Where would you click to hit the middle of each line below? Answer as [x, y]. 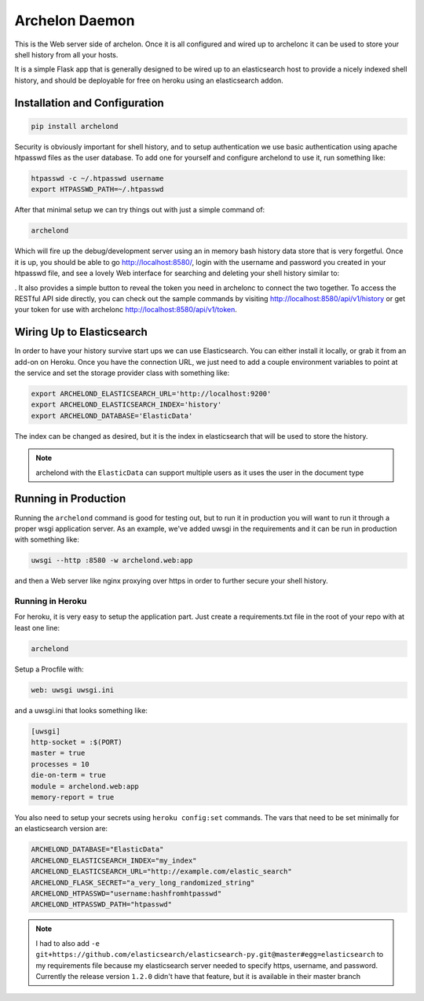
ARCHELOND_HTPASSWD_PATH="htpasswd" [102, 905]
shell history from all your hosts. [66, 54]
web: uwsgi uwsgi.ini [73, 690]
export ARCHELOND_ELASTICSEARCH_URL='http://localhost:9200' [151, 394]
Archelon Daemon [75, 20]
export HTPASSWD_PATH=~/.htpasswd [97, 190]
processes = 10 [60, 764]
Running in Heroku [51, 602]
